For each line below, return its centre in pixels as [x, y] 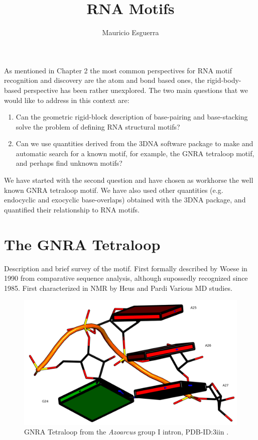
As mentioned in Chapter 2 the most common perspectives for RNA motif [118, 70]
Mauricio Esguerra [131, 32]
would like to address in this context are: [67, 100]
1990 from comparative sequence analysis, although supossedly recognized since [126, 278]
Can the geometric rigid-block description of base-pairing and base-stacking [132, 117]
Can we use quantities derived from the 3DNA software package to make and [135, 143]
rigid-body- [224, 80]
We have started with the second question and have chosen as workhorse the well [129, 180]
